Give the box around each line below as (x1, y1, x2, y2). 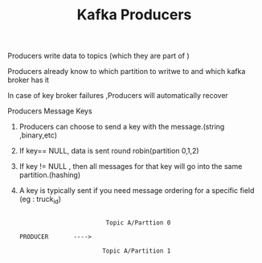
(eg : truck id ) (18, 195, 62, 206)
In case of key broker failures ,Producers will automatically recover (7, 91, 228, 101)
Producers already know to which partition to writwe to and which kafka (7, 67, 246, 76)
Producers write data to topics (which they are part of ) (7, 51, 190, 61)
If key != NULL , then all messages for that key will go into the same (18, 162, 243, 171)
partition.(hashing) (18, 171, 81, 180)
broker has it (7, 75, 50, 85)
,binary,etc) (18, 130, 58, 140)
